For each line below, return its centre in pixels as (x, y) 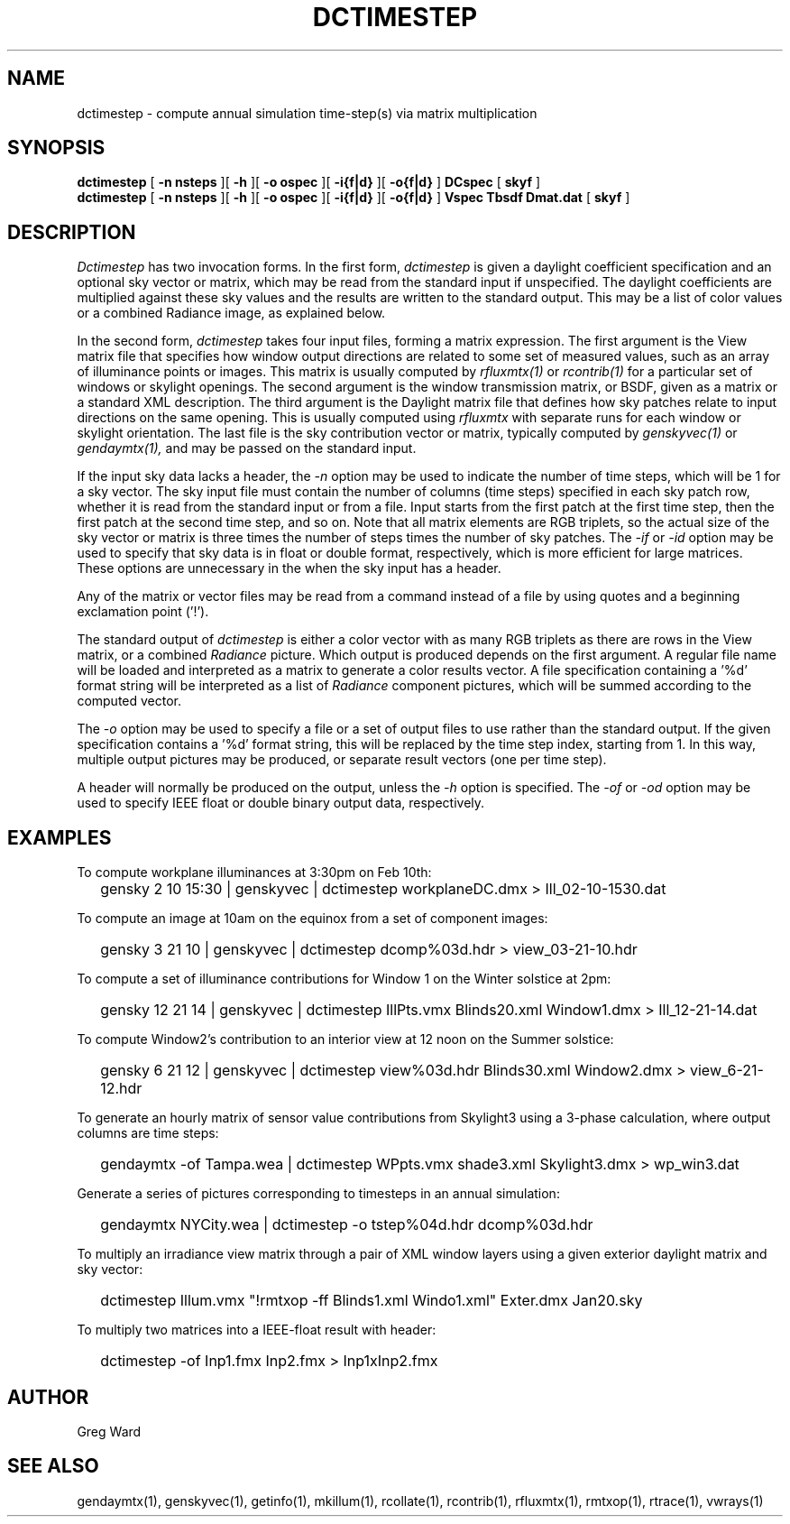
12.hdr (121, 1089)
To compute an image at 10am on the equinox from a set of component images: (312, 919)
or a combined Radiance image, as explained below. (231, 313)
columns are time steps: (148, 1133)
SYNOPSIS (56, 148)
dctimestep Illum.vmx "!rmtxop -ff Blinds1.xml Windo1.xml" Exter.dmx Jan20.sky (372, 1301)
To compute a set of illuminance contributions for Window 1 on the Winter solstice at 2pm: (344, 979)
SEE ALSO (53, 1466)
